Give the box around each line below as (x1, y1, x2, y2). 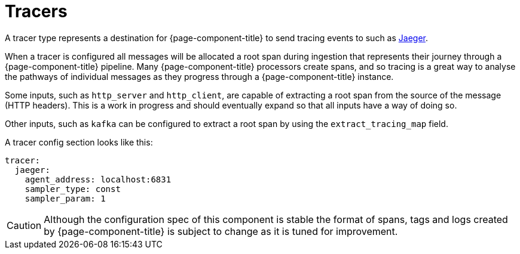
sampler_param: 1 (25, 193, 106, 203)
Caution (7, 219, 42, 231)
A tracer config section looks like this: (5, 137, 153, 147)
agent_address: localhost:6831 (25, 174, 172, 184)
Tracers (5, 1, 68, 21)
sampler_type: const (25, 184, 121, 194)
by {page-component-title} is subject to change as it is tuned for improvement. (44, 225, 398, 237)
